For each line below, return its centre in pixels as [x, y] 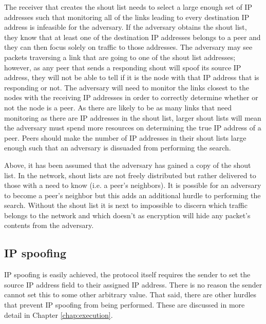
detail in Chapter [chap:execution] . [59, 315]
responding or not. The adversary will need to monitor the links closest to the [127, 87]
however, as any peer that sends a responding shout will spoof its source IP [123, 67]
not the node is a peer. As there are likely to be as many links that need [118, 107]
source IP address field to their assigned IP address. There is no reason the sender [133, 284]
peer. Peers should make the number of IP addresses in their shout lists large [125, 137]
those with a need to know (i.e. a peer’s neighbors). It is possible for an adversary [133, 185]
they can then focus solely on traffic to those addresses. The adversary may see [128, 47]
